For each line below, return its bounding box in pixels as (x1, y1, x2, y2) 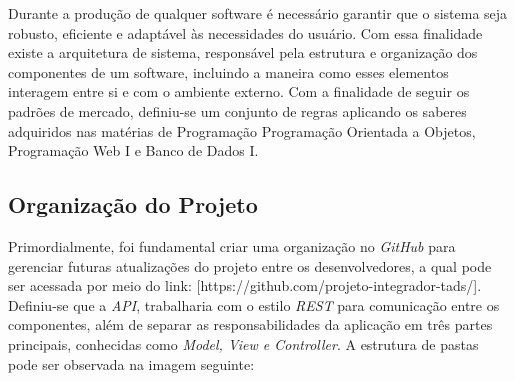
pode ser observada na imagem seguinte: (8, 353, 255, 374)
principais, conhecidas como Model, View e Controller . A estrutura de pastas (8, 333, 479, 354)
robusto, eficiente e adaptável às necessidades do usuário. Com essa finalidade (8, 22, 483, 43)
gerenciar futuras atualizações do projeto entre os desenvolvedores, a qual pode (8, 255, 492, 276)
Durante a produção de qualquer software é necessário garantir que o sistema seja (8, 3, 508, 23)
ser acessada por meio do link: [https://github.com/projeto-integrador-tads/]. (8, 275, 482, 296)
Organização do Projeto (8, 189, 258, 220)
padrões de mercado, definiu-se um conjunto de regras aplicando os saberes (8, 100, 467, 121)
